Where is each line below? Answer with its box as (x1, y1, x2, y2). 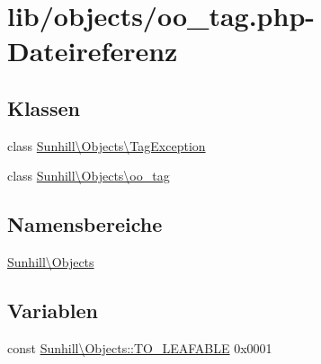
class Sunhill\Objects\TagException (7, 136, 206, 155)
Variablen (7, 297, 98, 324)
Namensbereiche (7, 210, 163, 238)
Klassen (7, 93, 80, 121)
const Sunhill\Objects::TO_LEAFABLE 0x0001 (7, 338, 272, 357)
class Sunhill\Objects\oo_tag (7, 166, 170, 185)
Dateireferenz (7, 32, 178, 69)
